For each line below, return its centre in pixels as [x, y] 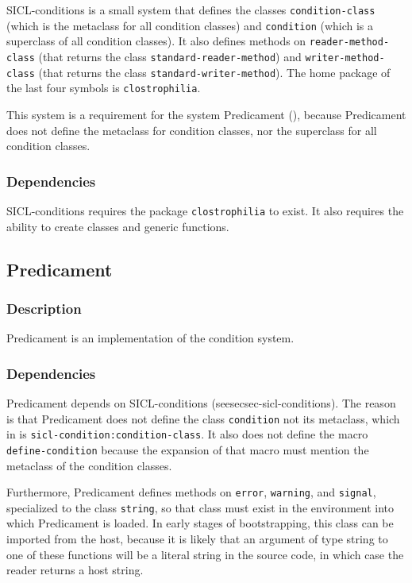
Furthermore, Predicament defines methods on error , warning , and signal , [191, 492]
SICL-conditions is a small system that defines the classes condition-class [191, 10]
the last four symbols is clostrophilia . [104, 88]
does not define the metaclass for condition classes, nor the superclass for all [192, 130]
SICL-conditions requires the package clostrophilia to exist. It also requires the [205, 210]
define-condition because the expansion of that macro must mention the [188, 449]
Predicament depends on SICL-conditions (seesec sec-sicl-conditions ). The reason [201, 403]
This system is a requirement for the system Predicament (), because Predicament [206, 114]
